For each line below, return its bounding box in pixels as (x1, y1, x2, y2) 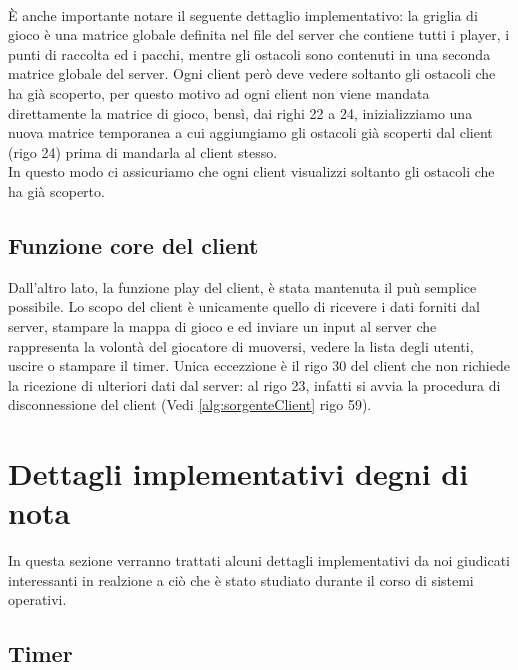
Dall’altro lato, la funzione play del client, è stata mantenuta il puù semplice (8, 276, 477, 297)
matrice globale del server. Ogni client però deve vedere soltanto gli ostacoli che (8, 63, 496, 84)
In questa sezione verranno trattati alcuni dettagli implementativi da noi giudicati (8, 550, 510, 571)
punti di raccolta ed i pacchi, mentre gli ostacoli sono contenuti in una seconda (8, 43, 491, 64)
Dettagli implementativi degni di (8, 453, 469, 494)
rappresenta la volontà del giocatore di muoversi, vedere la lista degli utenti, (8, 335, 474, 356)
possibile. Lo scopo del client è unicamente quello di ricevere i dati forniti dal (8, 296, 480, 317)
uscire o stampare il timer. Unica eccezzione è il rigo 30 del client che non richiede (8, 355, 510, 376)
